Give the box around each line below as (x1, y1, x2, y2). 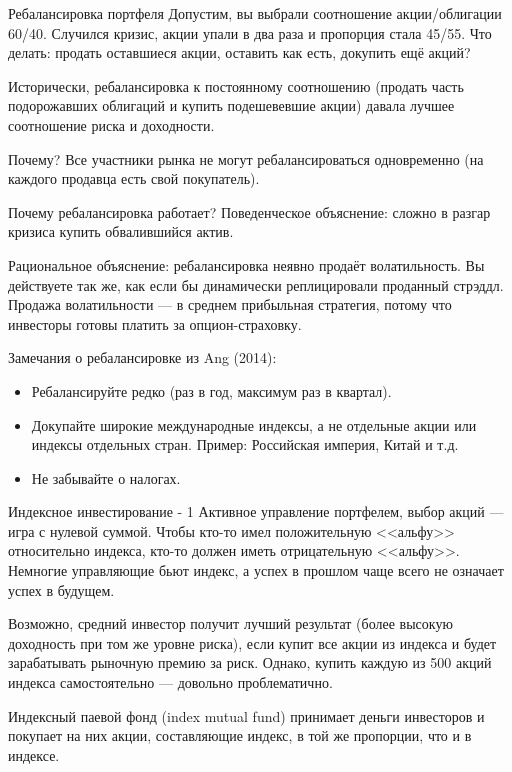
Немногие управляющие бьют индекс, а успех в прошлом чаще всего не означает (8, 560, 504, 581)
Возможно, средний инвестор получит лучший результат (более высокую (8, 613, 453, 634)
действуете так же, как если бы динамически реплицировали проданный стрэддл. (8, 274, 504, 295)
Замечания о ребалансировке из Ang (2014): (8, 347, 277, 368)
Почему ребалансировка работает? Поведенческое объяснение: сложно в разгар (8, 201, 491, 222)
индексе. (8, 744, 60, 765)
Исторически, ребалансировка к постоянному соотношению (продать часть (8, 75, 464, 96)
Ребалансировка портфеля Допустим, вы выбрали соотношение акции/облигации (8, 3, 502, 23)
